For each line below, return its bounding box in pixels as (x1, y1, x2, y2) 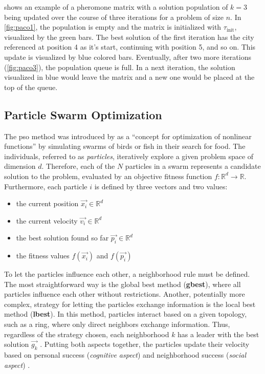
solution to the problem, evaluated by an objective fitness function (4, 170, 212, 181)
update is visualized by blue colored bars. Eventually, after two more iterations (4, 51, 251, 62)
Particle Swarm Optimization (4, 106, 162, 122)
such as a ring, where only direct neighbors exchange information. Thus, (4, 319, 230, 329)
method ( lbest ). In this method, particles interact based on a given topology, (4, 309, 247, 319)
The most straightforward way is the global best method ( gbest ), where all (4, 278, 241, 289)
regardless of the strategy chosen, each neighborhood (4, 328, 169, 339)
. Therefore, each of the (41, 161, 115, 171)
